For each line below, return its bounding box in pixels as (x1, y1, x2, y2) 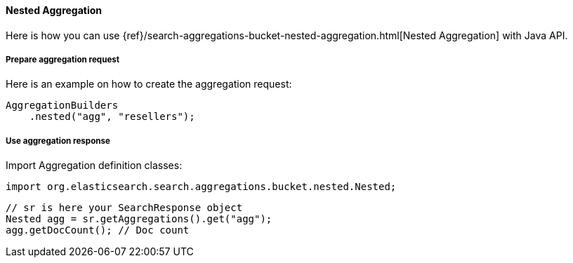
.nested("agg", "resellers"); (29, 111, 195, 123)
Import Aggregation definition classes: (6, 159, 183, 172)
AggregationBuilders (6, 100, 119, 112)
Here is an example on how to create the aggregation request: (6, 78, 292, 90)
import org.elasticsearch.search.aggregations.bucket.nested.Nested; (6, 181, 397, 193)
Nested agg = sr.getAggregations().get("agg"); (6, 213, 272, 225)
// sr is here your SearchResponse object (6, 202, 243, 214)
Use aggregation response (6, 135, 110, 146)
